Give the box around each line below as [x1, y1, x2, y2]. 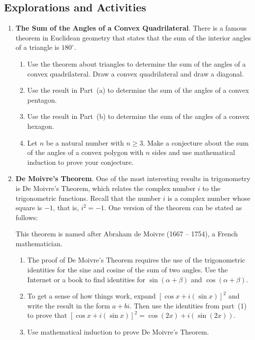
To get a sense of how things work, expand [27, 291, 156, 301]
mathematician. [15, 238, 63, 248]
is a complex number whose [167, 192, 251, 203]
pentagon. [27, 94, 57, 105]
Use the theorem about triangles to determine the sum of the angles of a [27, 58, 246, 69]
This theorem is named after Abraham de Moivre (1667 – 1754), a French [15, 228, 238, 239]
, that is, [53, 202, 79, 213]
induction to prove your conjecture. [27, 156, 134, 167]
